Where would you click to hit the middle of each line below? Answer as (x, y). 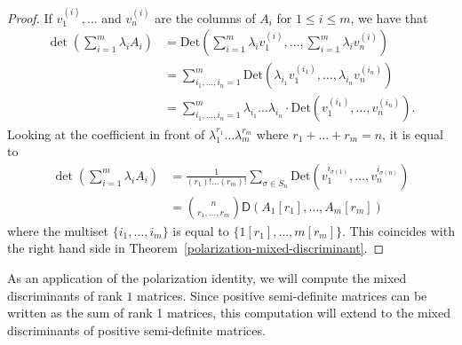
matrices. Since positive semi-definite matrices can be (282, 295)
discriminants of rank (65, 295)
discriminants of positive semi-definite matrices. (136, 329)
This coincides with (402, 230)
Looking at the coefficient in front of (106, 133)
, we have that (389, 17)
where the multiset (58, 230)
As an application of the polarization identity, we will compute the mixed (207, 277)
